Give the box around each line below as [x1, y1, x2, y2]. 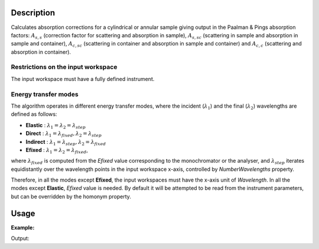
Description [11, 8, 56, 18]
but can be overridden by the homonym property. [11, 193, 131, 200]
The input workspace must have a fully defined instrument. [11, 75, 155, 82]
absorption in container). [11, 48, 71, 56]
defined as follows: [11, 111, 57, 118]
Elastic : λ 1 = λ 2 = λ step [25, 121, 86, 130]
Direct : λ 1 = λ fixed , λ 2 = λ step [25, 130, 102, 138]
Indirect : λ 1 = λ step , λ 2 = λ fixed [25, 138, 106, 147]
